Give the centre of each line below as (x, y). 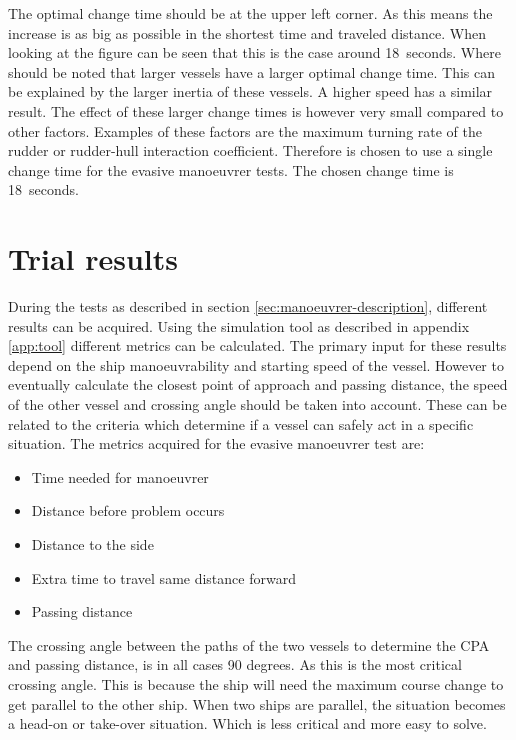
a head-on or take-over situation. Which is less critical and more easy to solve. (247, 723)
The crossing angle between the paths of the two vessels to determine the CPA (249, 644)
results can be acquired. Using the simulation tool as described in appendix (239, 325)
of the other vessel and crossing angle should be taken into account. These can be (257, 404)
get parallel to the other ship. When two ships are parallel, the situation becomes (257, 703)
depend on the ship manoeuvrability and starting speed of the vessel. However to (256, 364)
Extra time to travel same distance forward (163, 577)
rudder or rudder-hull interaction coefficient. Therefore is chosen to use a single (250, 150)
